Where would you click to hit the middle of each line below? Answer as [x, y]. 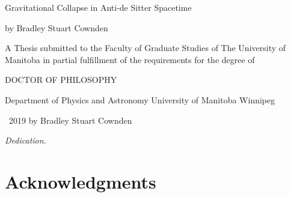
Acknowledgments [81, 181]
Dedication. [26, 140]
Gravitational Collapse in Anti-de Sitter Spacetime [98, 7]
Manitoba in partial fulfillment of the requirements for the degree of [130, 59]
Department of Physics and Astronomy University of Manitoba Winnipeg [140, 99]
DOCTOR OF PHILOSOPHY [61, 80]
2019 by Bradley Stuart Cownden [70, 120]
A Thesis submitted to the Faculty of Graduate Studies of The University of [145, 48]
